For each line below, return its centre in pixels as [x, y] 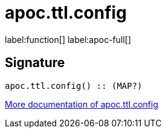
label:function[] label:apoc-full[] [68, 39]
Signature [35, 63]
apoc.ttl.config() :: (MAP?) [74, 86]
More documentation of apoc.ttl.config [81, 104]
